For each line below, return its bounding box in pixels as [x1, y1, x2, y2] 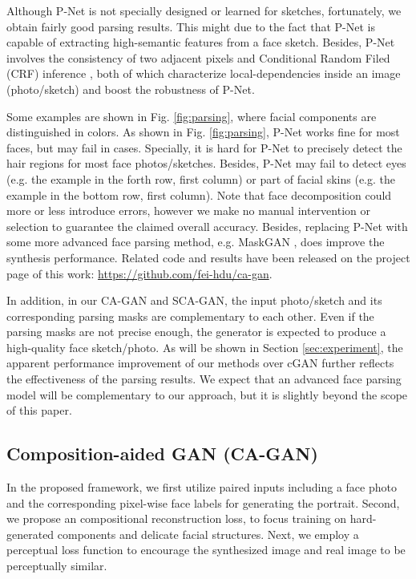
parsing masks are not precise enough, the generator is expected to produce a [6, 323, 386, 340]
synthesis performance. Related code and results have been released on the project [6, 249, 410, 265]
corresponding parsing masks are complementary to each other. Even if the [6, 307, 374, 324]
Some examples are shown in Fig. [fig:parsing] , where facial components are [6, 107, 377, 124]
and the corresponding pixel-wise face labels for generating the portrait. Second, [6, 494, 400, 511]
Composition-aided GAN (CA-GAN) [6, 441, 318, 466]
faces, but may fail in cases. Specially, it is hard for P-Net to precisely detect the [6, 139, 402, 156]
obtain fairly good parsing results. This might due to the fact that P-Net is [6, 18, 375, 34]
